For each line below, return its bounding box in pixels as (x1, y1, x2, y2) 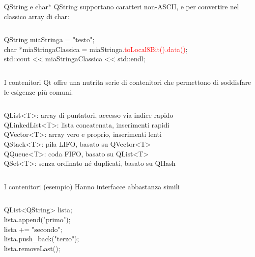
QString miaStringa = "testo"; (4, 34, 95, 45)
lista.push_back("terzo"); (4, 233, 79, 244)
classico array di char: (4, 11, 69, 21)
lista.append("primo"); (4, 214, 71, 224)
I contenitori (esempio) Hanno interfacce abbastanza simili (4, 181, 180, 191)
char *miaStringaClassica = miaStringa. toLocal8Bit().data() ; (4, 44, 188, 54)
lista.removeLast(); (4, 243, 60, 253)
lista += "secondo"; (4, 224, 62, 234)
